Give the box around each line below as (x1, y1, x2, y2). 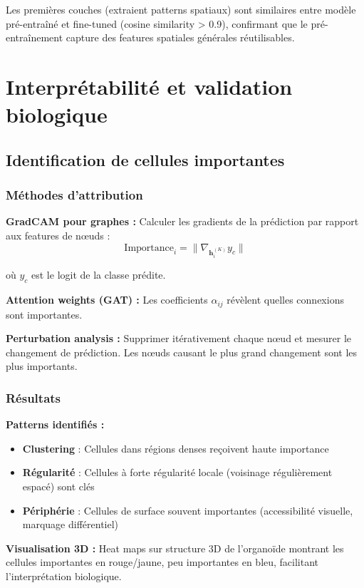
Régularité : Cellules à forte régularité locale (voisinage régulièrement (22, 465, 333, 480)
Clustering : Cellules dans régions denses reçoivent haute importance (22, 440, 329, 455)
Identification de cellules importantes (6, 148, 285, 170)
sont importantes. (6, 306, 83, 321)
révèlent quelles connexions (227, 292, 344, 307)
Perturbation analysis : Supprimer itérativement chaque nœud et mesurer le (6, 331, 352, 346)
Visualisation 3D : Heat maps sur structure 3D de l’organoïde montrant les (6, 540, 344, 555)
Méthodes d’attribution (6, 186, 143, 204)
